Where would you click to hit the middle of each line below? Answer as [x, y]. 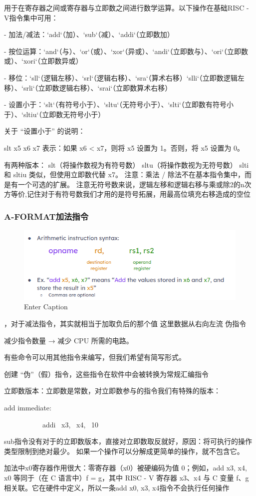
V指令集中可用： [31, 17]
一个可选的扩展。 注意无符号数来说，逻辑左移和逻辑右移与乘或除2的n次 [134, 184]
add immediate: [28, 407]
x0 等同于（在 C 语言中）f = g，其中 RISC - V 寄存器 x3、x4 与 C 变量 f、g [127, 477]
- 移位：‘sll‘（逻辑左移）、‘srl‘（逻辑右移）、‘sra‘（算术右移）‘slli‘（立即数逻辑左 [124, 77]
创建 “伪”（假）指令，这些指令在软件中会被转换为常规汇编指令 [106, 374]
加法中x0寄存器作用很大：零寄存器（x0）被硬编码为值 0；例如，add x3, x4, [126, 468]
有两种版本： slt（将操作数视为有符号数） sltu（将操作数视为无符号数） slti [127, 164]
